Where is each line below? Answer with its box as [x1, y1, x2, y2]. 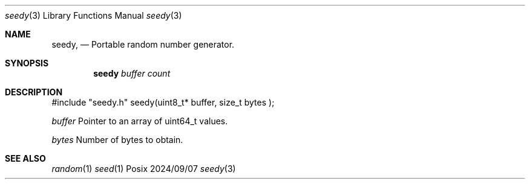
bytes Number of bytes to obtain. [51, 135, 183, 145]
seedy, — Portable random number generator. [51, 39, 235, 49]
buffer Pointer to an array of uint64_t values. [51, 116, 228, 126]
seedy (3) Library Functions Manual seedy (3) [5, 10, 182, 21]
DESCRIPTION [5, 87, 63, 97]
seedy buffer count [93, 68, 171, 78]
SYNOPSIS [5, 58, 49, 68]
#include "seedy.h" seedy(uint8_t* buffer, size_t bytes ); [51, 97, 275, 107]
